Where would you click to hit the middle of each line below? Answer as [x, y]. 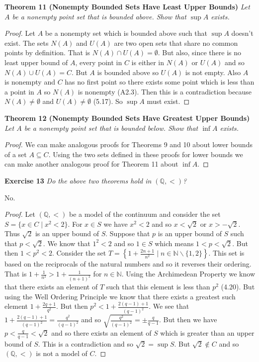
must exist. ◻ [168, 101]
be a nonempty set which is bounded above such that [126, 33]
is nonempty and [30, 82]
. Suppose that [128, 233]
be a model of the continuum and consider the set [145, 214]
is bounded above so [128, 72]
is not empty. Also [213, 72]
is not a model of [62, 353]
